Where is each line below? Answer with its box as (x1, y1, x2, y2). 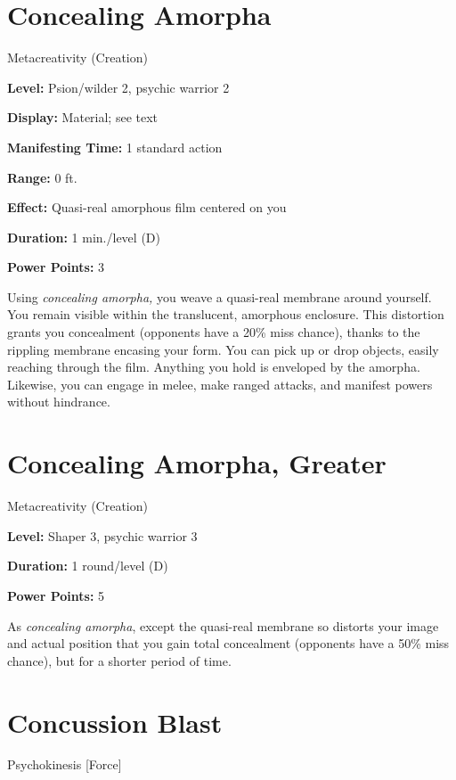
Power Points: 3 (7, 258, 105, 276)
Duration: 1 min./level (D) (7, 227, 160, 246)
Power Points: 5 (7, 586, 105, 604)
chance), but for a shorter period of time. (7, 651, 232, 669)
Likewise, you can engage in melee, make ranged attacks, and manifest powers (7, 374, 433, 393)
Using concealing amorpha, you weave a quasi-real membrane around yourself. (7, 287, 432, 306)
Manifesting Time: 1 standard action (7, 137, 223, 156)
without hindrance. (7, 392, 110, 411)
